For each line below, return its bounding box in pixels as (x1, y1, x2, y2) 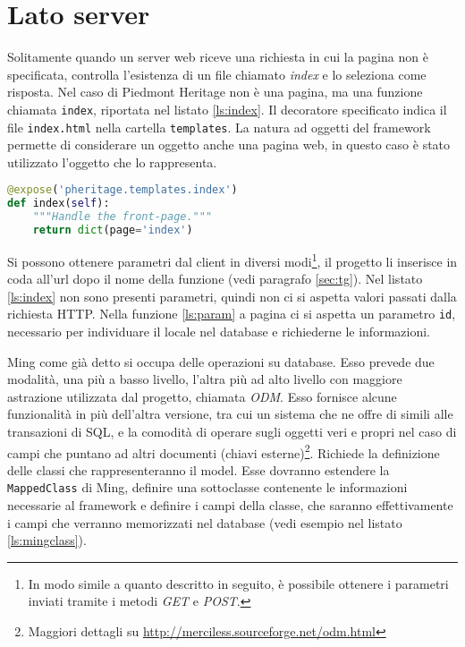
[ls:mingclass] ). (7, 531, 87, 549)
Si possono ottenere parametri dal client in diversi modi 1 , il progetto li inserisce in (7, 249, 458, 270)
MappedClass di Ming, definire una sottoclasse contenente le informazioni (7, 478, 408, 497)
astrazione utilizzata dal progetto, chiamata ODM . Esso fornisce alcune (7, 387, 397, 405)
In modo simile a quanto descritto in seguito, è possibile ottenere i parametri (28, 574, 449, 592)
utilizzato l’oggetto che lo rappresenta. (7, 152, 217, 171)
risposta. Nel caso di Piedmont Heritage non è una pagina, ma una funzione (7, 82, 423, 101)
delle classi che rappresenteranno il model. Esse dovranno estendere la (7, 460, 390, 479)
